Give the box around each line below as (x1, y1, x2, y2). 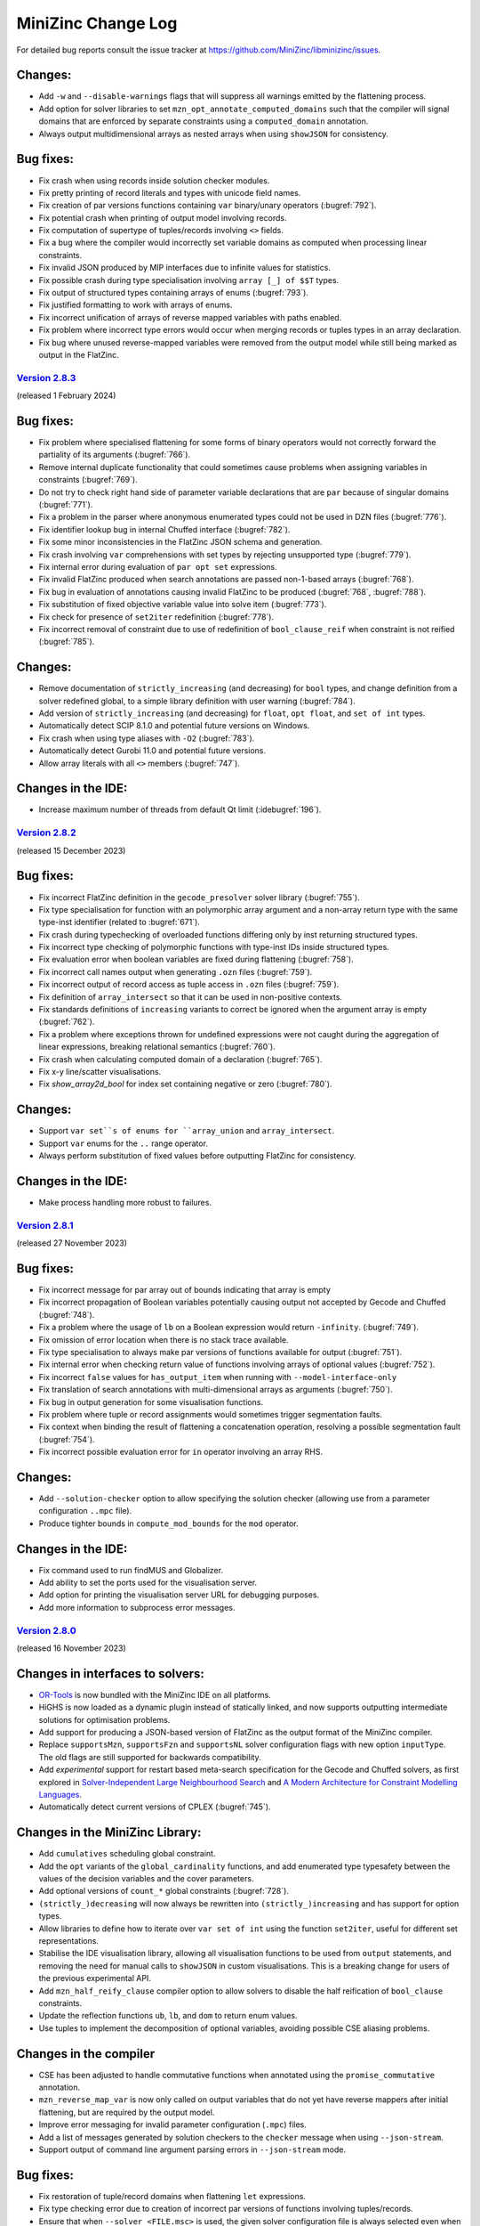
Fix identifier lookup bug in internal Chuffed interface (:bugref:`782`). (38, 524, 291, 534)
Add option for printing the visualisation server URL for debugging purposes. (38, 1589, 320, 1600)
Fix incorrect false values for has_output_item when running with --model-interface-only (38, 1371, 397, 1382)
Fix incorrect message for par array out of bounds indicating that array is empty (38, 1285, 331, 1295)
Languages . (38, 1790, 82, 1800)
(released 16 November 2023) (16, 1643, 126, 1653)
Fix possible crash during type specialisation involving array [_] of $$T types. (38, 274, 340, 285)
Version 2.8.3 (16, 371, 76, 384)
